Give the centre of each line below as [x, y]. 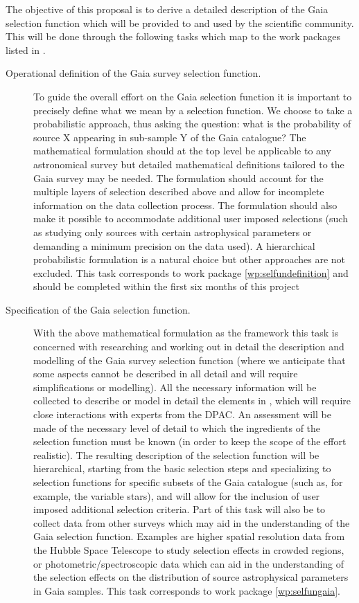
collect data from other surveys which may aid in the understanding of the [192, 522]
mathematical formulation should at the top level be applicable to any [182, 151]
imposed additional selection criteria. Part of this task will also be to [179, 509]
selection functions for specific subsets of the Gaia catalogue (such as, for [188, 482]
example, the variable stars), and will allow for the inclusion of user [177, 495]
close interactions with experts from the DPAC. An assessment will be [182, 414]
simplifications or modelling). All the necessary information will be [175, 387]
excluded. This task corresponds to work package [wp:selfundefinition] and [191, 272]
